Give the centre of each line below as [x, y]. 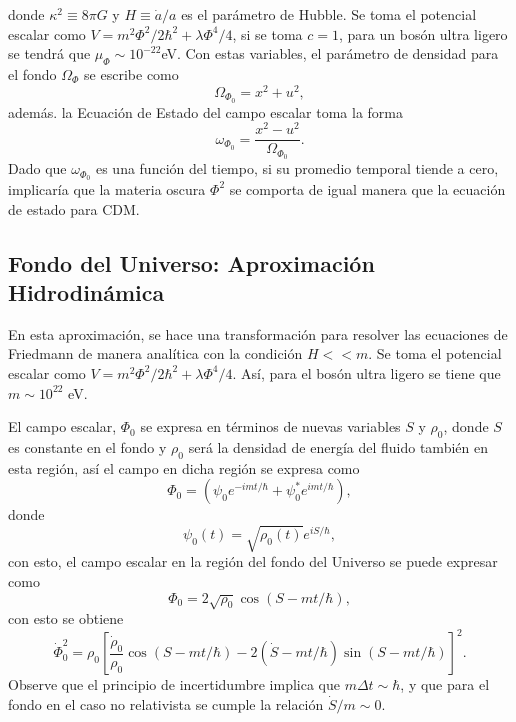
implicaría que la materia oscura [107, 188]
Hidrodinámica [86, 291]
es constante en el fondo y [87, 446]
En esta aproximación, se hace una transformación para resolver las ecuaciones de [258, 333]
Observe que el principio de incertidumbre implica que [174, 684]
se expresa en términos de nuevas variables [270, 426]
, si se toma [267, 33]
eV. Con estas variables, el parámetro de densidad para [330, 53]
